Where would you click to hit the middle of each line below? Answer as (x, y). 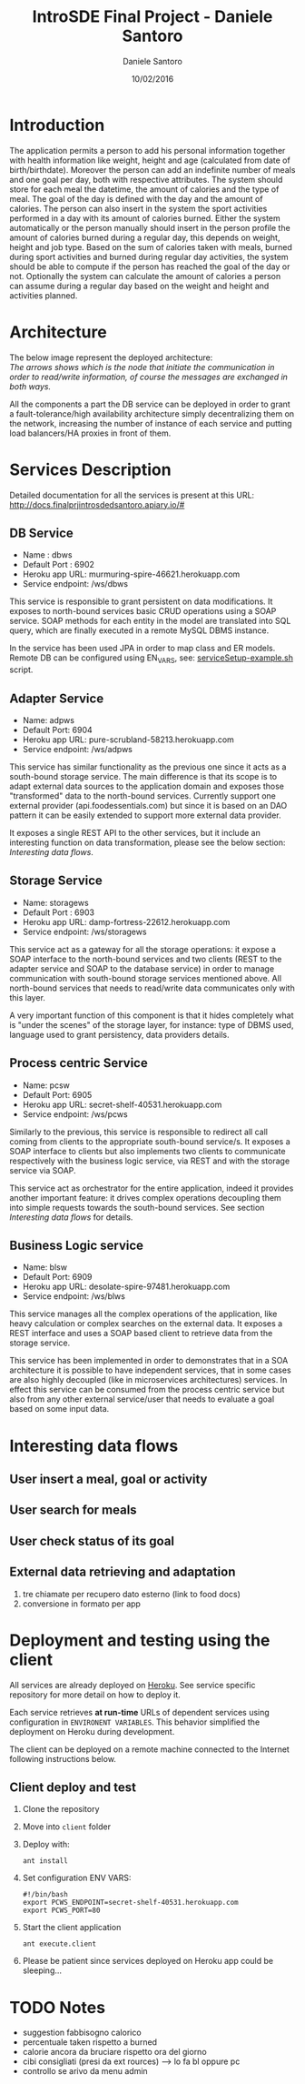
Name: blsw (45, 1267)
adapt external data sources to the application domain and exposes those (147, 786)
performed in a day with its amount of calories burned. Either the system (145, 218)
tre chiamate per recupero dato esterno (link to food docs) (131, 1594)
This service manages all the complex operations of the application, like (143, 1314)
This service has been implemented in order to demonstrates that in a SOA (149, 1361)
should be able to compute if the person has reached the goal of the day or (150, 267)
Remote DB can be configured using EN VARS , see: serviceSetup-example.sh (151, 659)
